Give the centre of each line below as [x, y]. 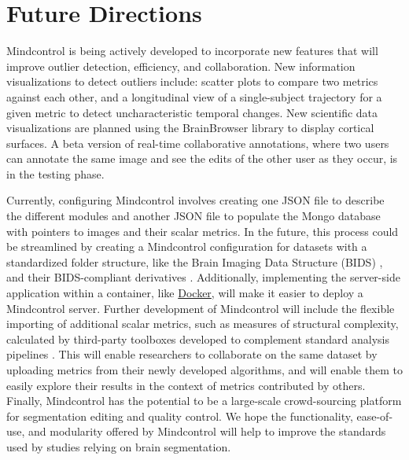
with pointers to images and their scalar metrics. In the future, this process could [203, 231]
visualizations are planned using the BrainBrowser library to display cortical [190, 128]
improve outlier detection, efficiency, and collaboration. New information [181, 66]
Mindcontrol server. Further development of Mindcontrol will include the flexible [201, 308]
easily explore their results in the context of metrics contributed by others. [186, 385]
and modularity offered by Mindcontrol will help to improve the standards [207, 431]
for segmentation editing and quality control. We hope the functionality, [180, 416]
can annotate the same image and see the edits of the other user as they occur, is [202, 158]
